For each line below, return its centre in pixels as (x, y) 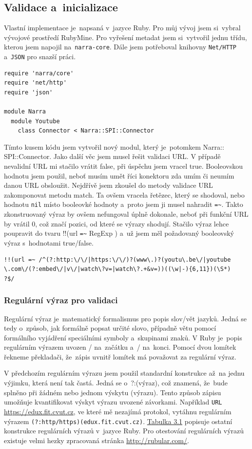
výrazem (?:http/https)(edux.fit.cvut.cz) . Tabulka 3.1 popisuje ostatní (118, 421)
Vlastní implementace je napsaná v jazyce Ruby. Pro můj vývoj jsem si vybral (122, 28)
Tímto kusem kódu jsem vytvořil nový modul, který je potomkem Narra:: (114, 146)
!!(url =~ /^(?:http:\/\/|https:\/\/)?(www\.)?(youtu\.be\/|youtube (117, 259)
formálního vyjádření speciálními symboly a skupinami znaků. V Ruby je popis (123, 337)
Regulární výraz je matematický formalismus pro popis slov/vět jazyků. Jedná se (125, 318)
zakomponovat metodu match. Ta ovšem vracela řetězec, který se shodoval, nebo (124, 194)
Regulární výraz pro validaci (61, 300)
